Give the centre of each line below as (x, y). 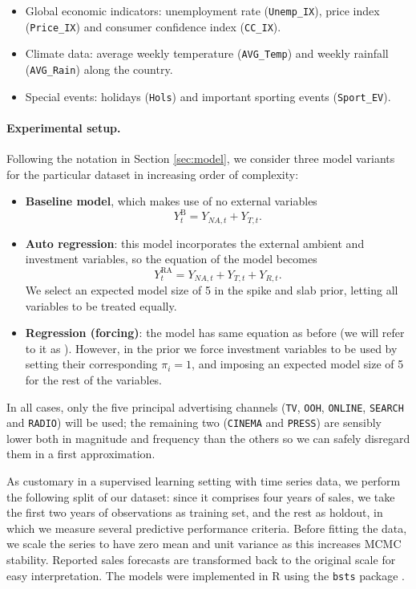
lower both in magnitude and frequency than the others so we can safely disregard (208, 438)
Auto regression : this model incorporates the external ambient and (195, 243)
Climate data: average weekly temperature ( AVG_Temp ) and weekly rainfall (207, 53)
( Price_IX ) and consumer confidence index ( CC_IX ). (153, 26)
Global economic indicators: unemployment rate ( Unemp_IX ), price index (202, 10)
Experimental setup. (64, 127)
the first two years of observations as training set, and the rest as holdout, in (195, 512)
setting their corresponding (91, 364)
